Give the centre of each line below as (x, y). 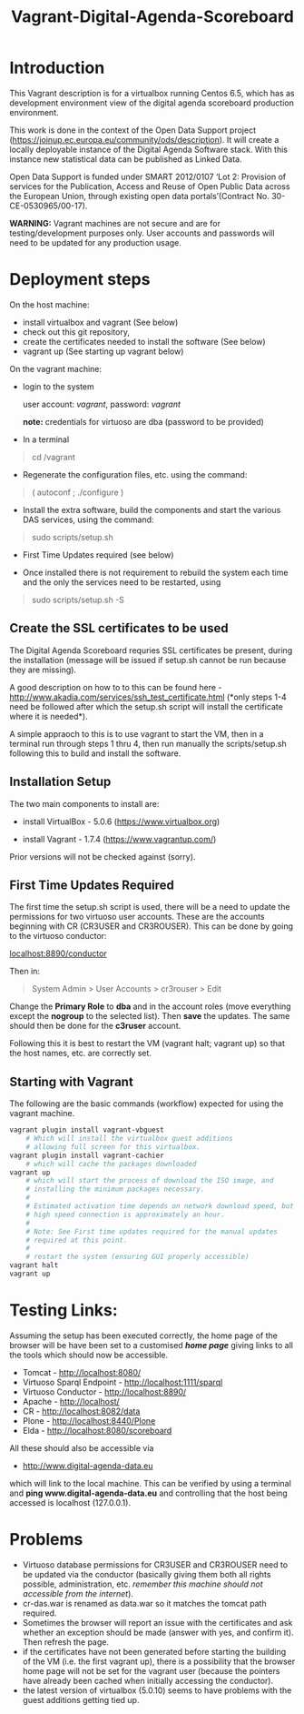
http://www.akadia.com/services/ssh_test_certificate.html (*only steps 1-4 (148, 697)
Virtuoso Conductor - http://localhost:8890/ (104, 1391)
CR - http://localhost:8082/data (81, 1411)
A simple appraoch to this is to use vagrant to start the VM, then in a (137, 733)
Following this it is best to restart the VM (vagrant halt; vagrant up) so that (147, 1044)
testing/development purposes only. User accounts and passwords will (142, 233)
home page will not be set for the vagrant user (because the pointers (151, 1670)
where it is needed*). (49, 716)
